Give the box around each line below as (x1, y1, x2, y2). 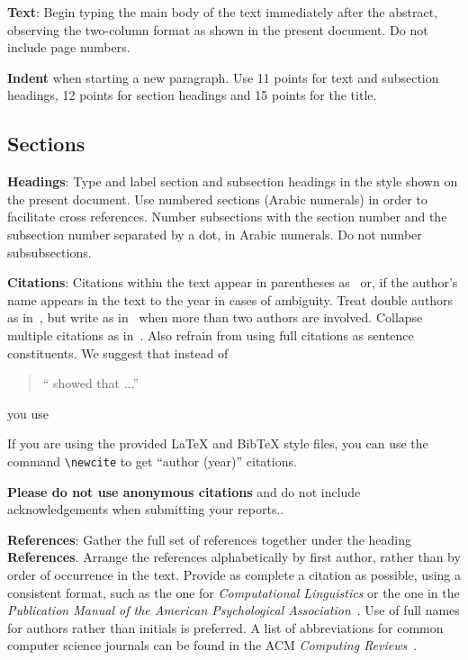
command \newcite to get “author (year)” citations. (7, 451, 297, 470)
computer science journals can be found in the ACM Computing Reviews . (7, 636, 418, 655)
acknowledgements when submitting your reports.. (7, 500, 284, 519)
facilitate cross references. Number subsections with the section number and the (7, 207, 447, 226)
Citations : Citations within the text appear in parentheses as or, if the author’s (7, 273, 458, 292)
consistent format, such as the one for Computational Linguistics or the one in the (7, 583, 460, 601)
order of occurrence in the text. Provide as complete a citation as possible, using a (7, 565, 461, 583)
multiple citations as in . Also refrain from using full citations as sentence (7, 325, 414, 344)
